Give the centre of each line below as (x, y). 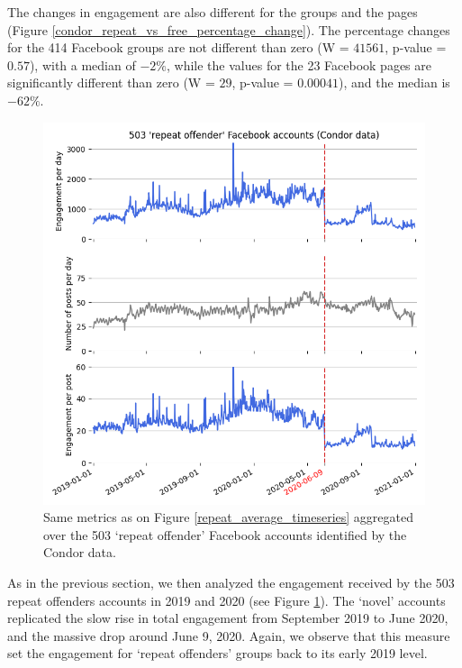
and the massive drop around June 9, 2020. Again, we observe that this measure (229, 635)
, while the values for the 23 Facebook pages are (299, 64)
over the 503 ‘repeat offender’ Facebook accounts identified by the (225, 534)
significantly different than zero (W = (111, 82)
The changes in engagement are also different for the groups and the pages (213, 12)
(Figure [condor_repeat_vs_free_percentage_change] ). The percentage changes (229, 29)
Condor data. (80, 552)
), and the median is (394, 82)
